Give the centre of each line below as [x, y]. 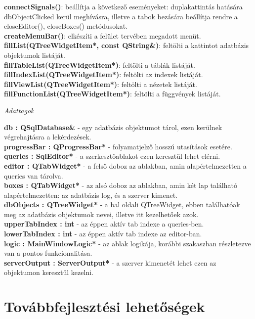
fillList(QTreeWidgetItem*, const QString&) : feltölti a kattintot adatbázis [127, 45]
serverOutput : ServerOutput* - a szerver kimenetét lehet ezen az [110, 262]
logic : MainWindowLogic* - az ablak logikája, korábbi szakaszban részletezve [127, 243]
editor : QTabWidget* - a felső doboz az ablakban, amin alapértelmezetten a [125, 165]
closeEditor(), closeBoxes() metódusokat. [66, 26]
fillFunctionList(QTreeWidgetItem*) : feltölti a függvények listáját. [112, 94]
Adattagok [19, 110]
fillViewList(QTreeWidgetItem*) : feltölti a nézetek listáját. [101, 84]
